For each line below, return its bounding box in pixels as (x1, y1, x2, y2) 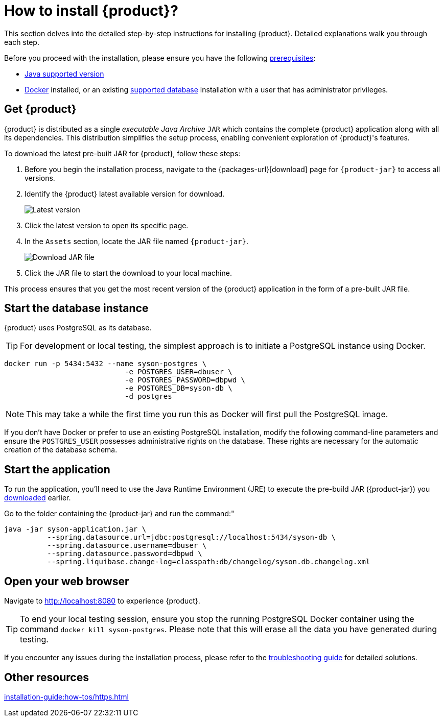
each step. (4, 37, 39, 46)
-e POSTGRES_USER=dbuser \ (125, 368, 232, 376)
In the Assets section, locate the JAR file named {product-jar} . (25, 236, 248, 246)
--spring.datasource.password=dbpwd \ (47, 549, 202, 558)
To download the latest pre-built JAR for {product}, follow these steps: (4, 149, 241, 158)
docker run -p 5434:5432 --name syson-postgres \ (4, 359, 207, 368)
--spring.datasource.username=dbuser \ (47, 541, 207, 550)
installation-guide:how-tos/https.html (4, 692, 129, 701)
